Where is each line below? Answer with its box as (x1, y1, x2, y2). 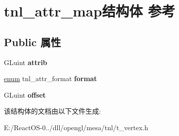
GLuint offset (4, 89, 46, 100)
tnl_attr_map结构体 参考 (4, 1, 176, 21)
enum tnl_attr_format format (4, 73, 97, 84)
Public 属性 (4, 34, 61, 49)
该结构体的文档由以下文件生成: (4, 106, 101, 116)
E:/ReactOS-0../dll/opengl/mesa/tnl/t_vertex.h (4, 122, 148, 132)
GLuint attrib (4, 57, 48, 67)
